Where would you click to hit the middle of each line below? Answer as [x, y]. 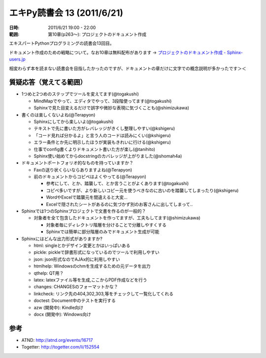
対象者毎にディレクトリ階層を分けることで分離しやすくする [106, 225]
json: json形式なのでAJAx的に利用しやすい [77, 259]
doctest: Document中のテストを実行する [75, 300]
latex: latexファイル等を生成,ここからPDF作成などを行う [90, 280]
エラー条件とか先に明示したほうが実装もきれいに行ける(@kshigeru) [102, 142]
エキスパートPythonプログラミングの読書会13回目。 [62, 43]
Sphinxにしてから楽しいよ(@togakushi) [74, 121]
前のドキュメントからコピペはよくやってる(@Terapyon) [90, 177]
